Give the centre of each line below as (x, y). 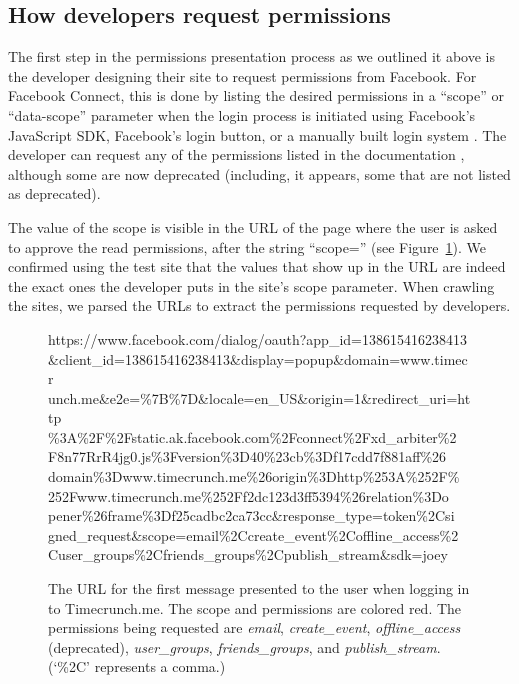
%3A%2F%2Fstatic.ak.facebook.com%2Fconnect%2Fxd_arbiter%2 (252, 436)
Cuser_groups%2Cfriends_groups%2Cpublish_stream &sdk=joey (248, 554)
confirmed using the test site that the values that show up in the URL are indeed (257, 266)
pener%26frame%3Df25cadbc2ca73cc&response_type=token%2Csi (251, 515)
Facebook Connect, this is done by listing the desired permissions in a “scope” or (256, 95)
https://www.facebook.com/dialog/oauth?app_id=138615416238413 (257, 338)
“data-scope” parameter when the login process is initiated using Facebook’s (242, 114)
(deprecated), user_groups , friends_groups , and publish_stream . (244, 646)
